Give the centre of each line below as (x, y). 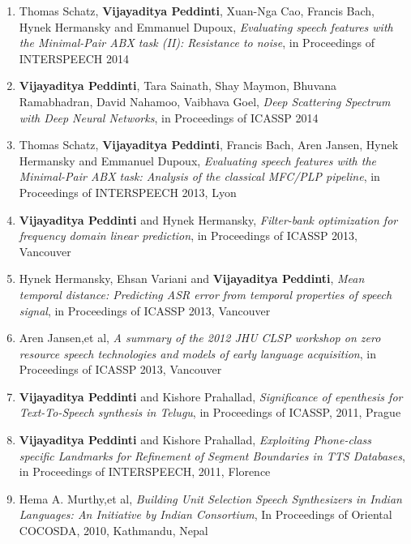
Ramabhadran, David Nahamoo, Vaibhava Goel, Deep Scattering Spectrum (205, 101)
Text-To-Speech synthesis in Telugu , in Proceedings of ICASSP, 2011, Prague (210, 412)
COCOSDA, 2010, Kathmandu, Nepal (113, 531)
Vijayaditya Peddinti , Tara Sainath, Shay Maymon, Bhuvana (178, 86)
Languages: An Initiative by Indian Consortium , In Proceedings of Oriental (205, 514)
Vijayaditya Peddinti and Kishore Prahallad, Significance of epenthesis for (211, 396)
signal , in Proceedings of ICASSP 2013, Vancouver (145, 310)
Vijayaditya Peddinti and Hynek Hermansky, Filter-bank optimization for (208, 219)
